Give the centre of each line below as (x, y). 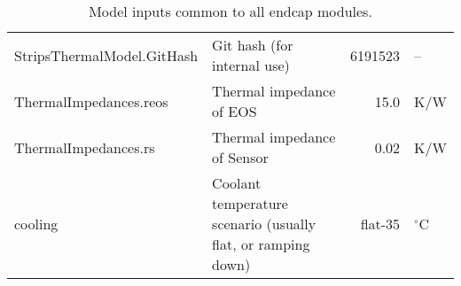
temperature (250, 203)
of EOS (234, 111)
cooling (36, 224)
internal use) (251, 65)
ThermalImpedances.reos (91, 101)
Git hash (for (253, 45)
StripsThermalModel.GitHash (106, 55)
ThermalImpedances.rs (85, 147)
